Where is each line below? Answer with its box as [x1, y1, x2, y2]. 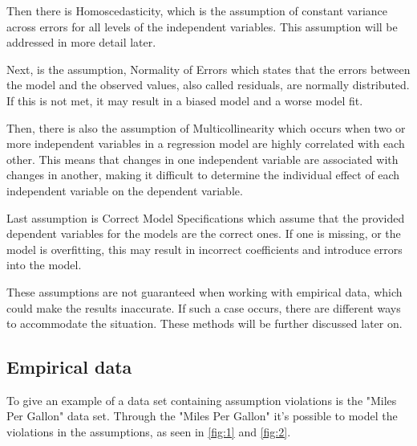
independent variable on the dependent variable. [6, 182, 243, 198]
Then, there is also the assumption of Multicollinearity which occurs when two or [6, 119, 406, 136]
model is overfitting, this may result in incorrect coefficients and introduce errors [6, 240, 403, 257]
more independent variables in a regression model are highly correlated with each [6, 135, 405, 152]
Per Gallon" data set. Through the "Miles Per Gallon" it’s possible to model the [6, 407, 398, 424]
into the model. [6, 256, 82, 273]
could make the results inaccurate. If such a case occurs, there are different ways [6, 299, 401, 316]
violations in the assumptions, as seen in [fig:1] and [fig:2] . [6, 423, 291, 440]
